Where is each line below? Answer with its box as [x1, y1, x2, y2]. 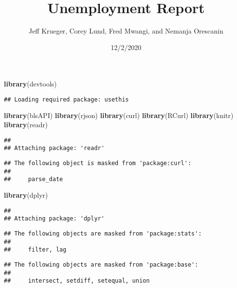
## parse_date [4, 176, 63, 183]
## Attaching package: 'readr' [4, 145, 105, 152]
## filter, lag [4, 246, 66, 254]
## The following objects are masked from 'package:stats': [4, 230, 202, 237]
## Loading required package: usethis [4, 96, 129, 103]
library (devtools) [4, 79, 57, 89]
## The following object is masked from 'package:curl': [4, 160, 191, 167]
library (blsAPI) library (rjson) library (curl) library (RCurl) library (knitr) [4, 110, 234, 120]
